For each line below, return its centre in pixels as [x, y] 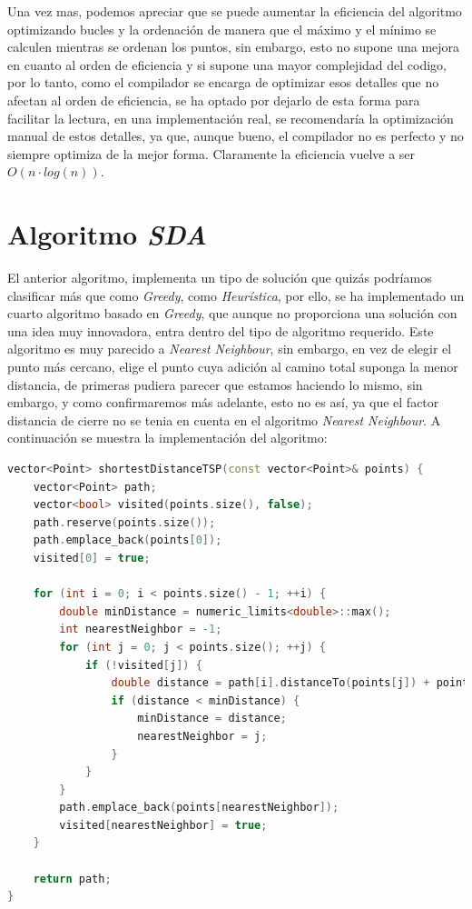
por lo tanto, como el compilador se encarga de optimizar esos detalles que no [223, 82]
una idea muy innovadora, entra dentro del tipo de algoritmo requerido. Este [221, 330]
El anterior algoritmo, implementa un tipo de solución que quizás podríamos [220, 278]
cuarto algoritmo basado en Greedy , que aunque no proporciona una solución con [232, 313]
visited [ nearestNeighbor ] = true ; [163, 825]
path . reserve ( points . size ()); [124, 522]
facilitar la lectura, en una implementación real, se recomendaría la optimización [231, 118]
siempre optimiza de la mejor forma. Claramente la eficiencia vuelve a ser [211, 153]
